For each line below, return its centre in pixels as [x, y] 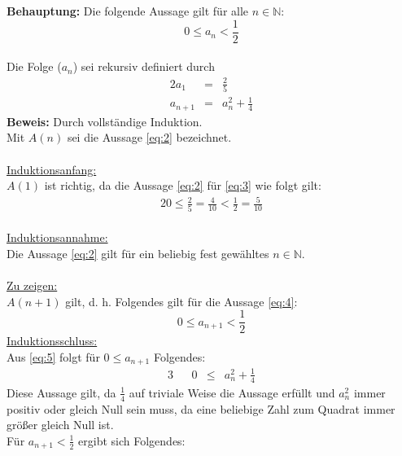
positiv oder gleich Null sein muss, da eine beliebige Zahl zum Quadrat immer [201, 408]
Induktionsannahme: [57, 237]
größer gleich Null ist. [60, 425]
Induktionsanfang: [52, 169]
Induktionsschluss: [52, 341]
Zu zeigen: [32, 285]
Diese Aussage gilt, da [61, 392]
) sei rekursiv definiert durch [144, 66]
